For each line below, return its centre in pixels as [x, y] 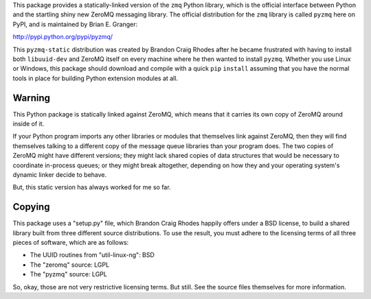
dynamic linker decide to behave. [60, 174]
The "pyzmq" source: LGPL [69, 274]
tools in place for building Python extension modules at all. [95, 78]
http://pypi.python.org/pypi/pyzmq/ [63, 37]
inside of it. [29, 124]
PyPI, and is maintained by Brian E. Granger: [75, 24]
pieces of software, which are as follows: [71, 243]
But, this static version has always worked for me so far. [92, 187]
